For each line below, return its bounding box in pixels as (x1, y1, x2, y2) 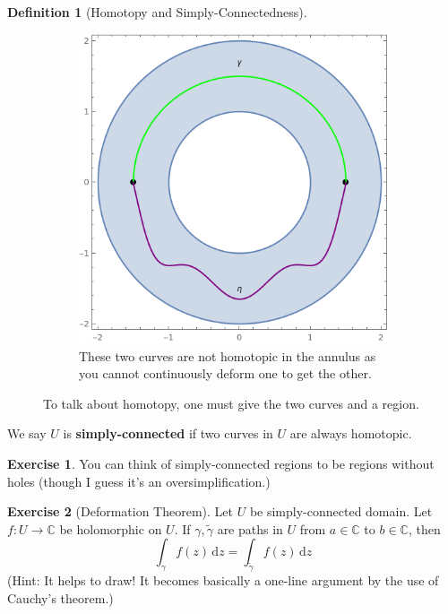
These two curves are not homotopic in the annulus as (79, 346, 376, 365)
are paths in (217, 519, 283, 538)
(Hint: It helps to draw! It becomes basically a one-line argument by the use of (7, 571, 439, 590)
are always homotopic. (289, 424, 412, 443)
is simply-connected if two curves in (63, 424, 273, 443)
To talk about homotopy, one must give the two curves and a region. (43, 393, 419, 412)
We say (7, 424, 47, 443)
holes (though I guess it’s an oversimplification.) (7, 471, 271, 490)
